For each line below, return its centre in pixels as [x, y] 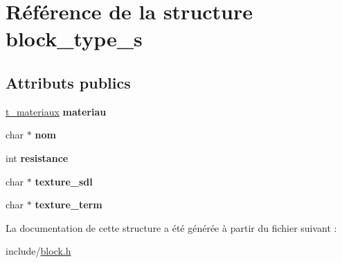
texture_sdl [64, 181]
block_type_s [74, 38]
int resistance [37, 157]
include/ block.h [38, 251]
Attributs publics [68, 82]
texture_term [69, 205]
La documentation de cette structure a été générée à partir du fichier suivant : [171, 227]
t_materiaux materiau [56, 111]
